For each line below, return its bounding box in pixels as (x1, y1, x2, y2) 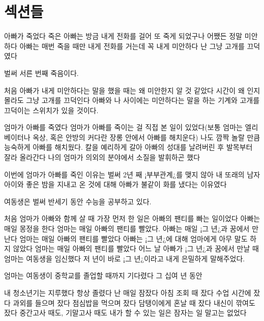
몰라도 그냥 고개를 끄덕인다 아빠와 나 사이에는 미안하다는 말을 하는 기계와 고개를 (4, 95, 260, 105)
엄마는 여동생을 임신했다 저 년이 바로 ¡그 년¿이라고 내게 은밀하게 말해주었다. (4, 253, 245, 263)
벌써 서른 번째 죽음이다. (4, 67, 79, 78)
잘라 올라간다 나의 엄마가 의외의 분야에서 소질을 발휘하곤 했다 (4, 152, 200, 163)
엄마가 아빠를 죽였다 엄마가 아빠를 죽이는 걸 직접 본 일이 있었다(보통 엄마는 (4, 122, 243, 132)
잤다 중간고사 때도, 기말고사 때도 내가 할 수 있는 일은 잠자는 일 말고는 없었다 (4, 307, 247, 318)
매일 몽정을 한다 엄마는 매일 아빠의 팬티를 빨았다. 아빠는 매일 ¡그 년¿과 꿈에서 (4, 223, 250, 234)
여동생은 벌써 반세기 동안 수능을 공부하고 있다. (4, 196, 152, 206)
